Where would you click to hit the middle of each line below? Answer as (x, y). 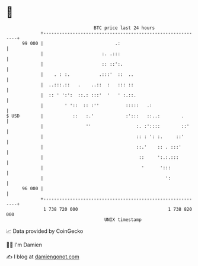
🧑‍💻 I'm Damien (24, 245)
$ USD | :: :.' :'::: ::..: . (95, 116)
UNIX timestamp (123, 219)
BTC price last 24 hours (124, 28)
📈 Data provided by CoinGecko (45, 231)
